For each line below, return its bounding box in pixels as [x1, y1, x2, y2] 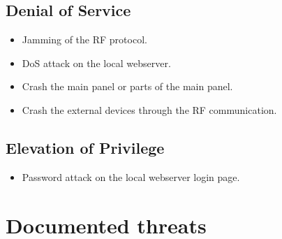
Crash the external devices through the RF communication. [22, 102, 277, 117]
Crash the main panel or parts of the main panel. [22, 79, 233, 94]
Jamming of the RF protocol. [22, 32, 147, 47]
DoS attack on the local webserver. [22, 55, 171, 70]
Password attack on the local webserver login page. [22, 169, 240, 184]
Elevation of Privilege [6, 136, 165, 158]
